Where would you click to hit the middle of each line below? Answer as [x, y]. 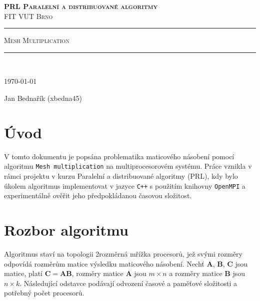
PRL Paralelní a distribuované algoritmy [81, 6]
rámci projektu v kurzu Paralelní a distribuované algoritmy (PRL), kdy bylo [121, 175]
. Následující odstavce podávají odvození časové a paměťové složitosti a [128, 283]
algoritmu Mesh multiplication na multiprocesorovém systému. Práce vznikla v [128, 166]
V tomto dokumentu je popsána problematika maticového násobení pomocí [119, 156]
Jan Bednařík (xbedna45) [43, 98]
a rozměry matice [196, 273]
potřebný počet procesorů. [44, 293]
